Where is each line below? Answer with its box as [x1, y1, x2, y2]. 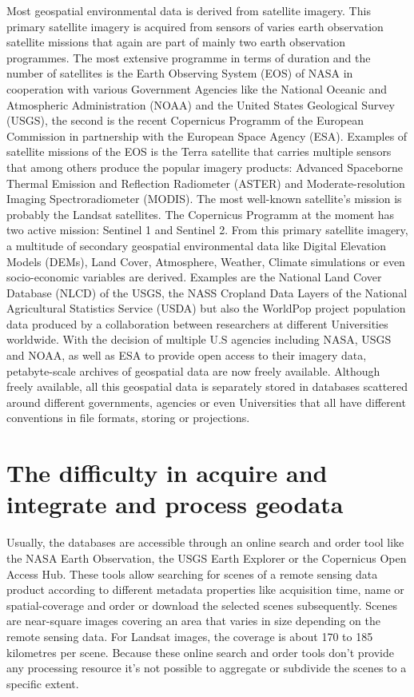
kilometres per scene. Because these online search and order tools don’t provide [6, 643, 395, 660]
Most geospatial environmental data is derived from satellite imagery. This [6, 2, 371, 18]
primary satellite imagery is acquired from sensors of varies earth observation [6, 18, 384, 34]
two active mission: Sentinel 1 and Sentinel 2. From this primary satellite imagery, [6, 221, 408, 238]
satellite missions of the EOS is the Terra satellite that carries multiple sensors [6, 143, 392, 160]
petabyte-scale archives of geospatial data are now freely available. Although [6, 362, 380, 379]
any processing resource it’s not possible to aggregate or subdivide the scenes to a [6, 659, 407, 676]
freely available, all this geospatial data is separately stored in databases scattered [6, 378, 408, 395]
